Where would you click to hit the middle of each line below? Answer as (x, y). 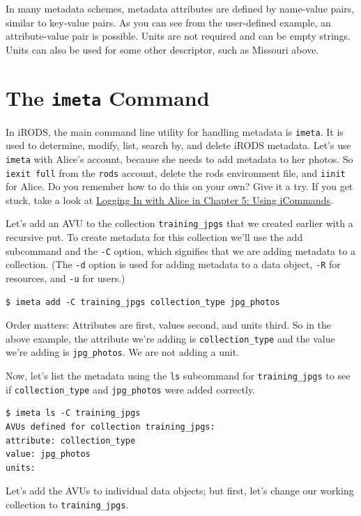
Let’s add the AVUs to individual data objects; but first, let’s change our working (180, 491)
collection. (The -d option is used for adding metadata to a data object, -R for (173, 264)
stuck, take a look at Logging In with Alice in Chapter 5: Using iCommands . (169, 200)
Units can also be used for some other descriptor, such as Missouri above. (162, 49)
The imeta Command (108, 97)
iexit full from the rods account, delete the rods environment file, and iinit (176, 172)
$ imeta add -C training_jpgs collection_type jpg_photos (143, 302)
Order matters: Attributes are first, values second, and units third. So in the (169, 325)
